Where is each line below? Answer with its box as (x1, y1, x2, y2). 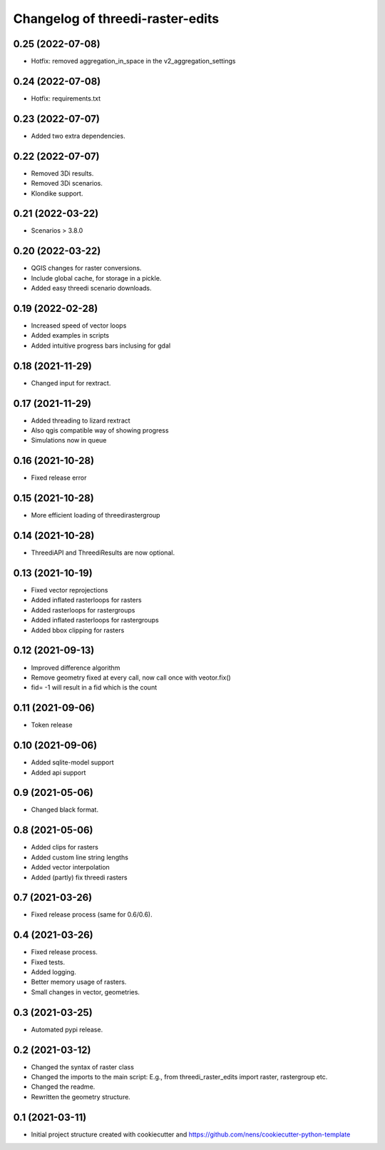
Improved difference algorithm (31, 663, 120, 672)
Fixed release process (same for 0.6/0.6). (31, 910, 153, 919)
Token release (31, 721, 73, 730)
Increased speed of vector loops (31, 321, 127, 330)
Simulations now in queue (31, 436, 107, 445)
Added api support (31, 768, 86, 777)
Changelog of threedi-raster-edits (13, 11, 220, 26)
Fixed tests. (31, 957, 66, 967)
